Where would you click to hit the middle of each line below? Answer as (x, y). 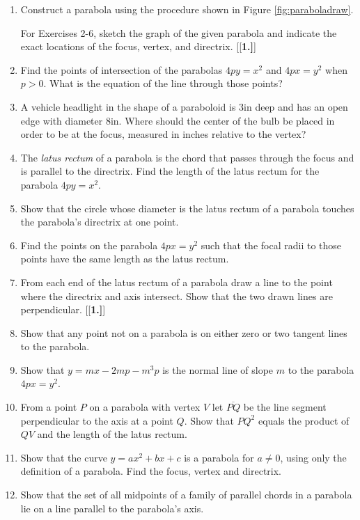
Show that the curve (64, 457)
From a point (49, 407)
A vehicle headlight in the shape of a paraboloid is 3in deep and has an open (184, 106)
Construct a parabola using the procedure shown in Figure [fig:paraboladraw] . (187, 9)
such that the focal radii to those (271, 245)
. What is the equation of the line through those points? (163, 83)
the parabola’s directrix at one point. (100, 222)
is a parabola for (219, 457)
